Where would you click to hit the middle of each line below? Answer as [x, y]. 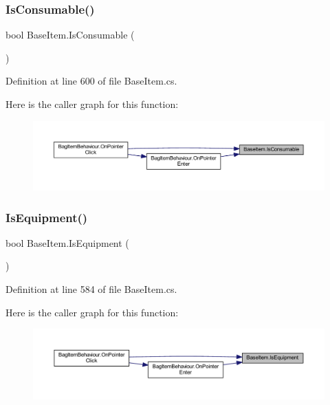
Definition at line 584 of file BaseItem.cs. [91, 289]
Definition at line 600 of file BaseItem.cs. [91, 81]
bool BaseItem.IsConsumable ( [70, 35]
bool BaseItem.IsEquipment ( [67, 242]
